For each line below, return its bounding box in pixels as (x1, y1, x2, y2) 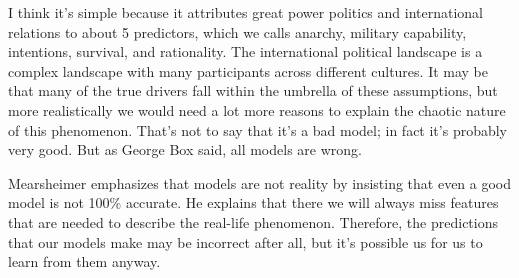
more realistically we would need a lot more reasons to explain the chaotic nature (8, 99, 506, 120)
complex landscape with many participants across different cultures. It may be (8, 60, 489, 81)
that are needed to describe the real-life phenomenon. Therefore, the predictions (8, 211, 498, 232)
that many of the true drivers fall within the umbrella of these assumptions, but (8, 80, 498, 101)
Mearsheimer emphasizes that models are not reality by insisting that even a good (8, 172, 512, 193)
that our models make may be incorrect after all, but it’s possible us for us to (8, 231, 483, 252)
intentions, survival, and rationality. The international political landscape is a (8, 41, 483, 62)
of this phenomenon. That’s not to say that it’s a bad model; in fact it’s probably (8, 119, 508, 140)
